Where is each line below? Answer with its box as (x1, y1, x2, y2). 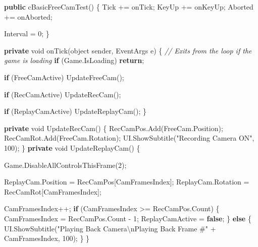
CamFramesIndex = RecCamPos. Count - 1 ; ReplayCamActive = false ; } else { (4, 213, 251, 223)
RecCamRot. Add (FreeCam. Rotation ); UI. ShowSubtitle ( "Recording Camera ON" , (4, 133, 254, 143)
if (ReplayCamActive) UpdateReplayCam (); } (4, 106, 146, 116)
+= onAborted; (4, 11, 53, 22)
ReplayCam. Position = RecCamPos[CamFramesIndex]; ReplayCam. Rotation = (4, 176, 249, 187)
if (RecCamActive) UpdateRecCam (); (4, 89, 121, 99)
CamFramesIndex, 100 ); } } (4, 233, 90, 243)
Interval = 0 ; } (4, 28, 49, 39)
